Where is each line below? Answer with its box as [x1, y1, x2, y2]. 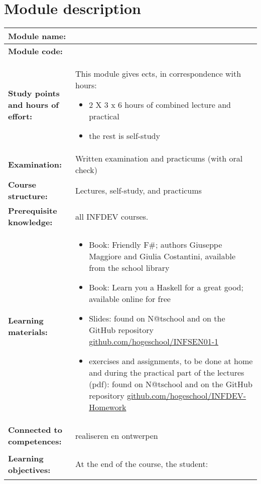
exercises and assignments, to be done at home [89, 355, 253, 367]
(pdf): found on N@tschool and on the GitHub [89, 378, 252, 390]
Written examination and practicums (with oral [75, 152, 243, 165]
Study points [8, 87, 60, 99]
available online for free [89, 293, 171, 305]
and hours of [8, 99, 59, 111]
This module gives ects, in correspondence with [75, 68, 241, 80]
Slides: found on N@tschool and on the [89, 312, 225, 325]
